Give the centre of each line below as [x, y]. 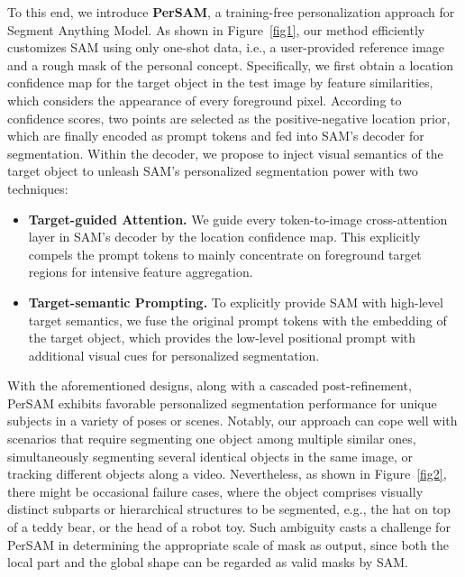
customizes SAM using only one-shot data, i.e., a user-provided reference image [226, 47]
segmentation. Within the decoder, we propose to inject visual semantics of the [225, 153]
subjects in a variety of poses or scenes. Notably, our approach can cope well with [232, 421]
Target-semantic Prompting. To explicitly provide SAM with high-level [236, 302]
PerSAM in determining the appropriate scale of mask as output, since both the [228, 544]
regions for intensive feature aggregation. [141, 272]
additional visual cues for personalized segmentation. [174, 355]
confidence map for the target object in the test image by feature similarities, [220, 82]
